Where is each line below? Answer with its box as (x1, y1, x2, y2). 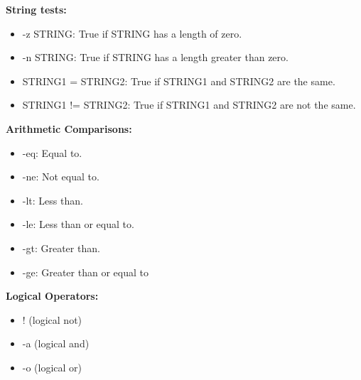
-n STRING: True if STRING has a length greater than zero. (22, 50, 289, 65)
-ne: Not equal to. (22, 169, 99, 184)
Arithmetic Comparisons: (6, 121, 132, 136)
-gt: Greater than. (22, 240, 100, 255)
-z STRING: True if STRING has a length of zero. (22, 26, 242, 40)
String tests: (6, 2, 67, 16)
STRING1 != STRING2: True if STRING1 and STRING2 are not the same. (22, 97, 356, 112)
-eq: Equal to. (22, 145, 82, 160)
